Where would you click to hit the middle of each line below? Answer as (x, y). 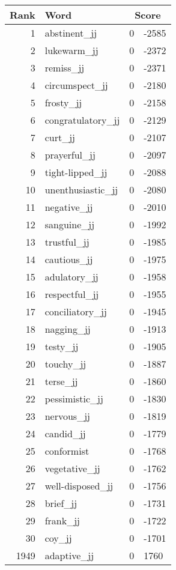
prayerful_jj (70, 155)
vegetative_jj (72, 468)
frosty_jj (63, 102)
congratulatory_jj (82, 120)
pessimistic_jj (74, 399)
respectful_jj (72, 294)
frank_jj (62, 520)
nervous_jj (67, 416)
